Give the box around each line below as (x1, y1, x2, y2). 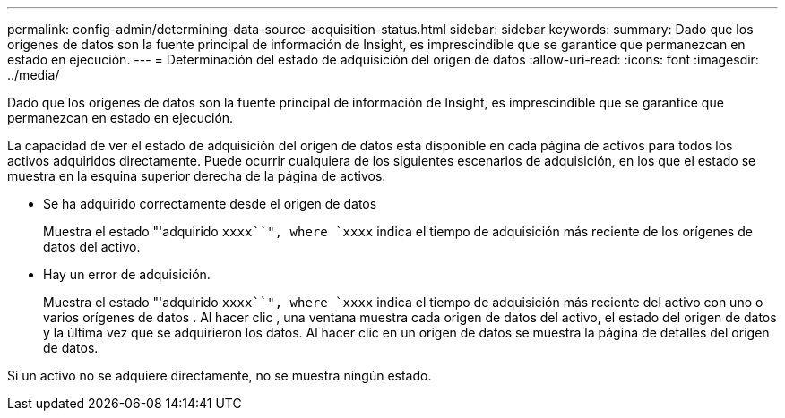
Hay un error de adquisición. (43, 267, 211, 282)
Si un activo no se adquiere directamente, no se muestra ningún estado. (7, 368, 432, 383)
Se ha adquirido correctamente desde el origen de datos (43, 196, 377, 211)
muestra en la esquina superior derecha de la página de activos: (7, 168, 386, 183)
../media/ (7, 67, 60, 82)
